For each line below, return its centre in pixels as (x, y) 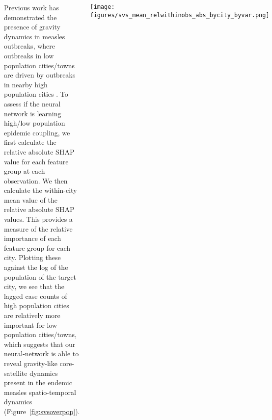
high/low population (35, 123)
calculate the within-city (41, 190)
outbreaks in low (29, 55)
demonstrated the (30, 17)
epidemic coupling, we (37, 132)
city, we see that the (34, 286)
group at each (25, 171)
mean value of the (31, 199)
